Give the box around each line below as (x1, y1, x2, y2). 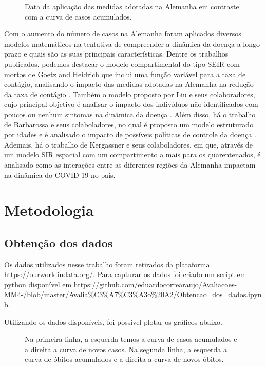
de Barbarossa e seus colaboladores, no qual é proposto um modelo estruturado (4, 119, 254, 130)
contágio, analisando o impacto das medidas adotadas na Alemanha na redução (4, 79, 254, 89)
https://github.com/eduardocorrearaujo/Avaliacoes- (73, 279, 237, 289)
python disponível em (4, 279, 72, 289)
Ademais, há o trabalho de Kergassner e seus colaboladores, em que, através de (4, 139, 253, 150)
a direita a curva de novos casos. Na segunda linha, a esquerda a (25, 343, 227, 354)
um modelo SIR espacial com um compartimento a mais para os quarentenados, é (4, 149, 261, 160)
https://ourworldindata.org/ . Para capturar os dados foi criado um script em (4, 269, 246, 280)
